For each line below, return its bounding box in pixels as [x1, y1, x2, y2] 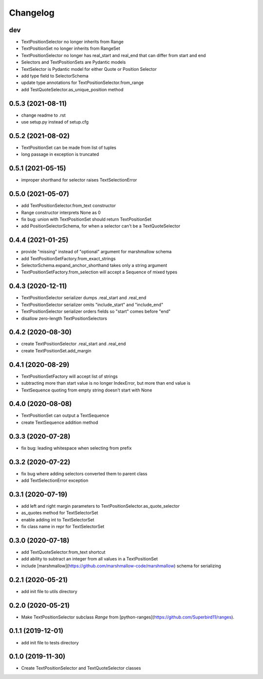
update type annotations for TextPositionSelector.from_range [21, 80, 144, 85]
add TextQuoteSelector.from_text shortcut [21, 549, 106, 555]
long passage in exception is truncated [21, 151, 99, 157]
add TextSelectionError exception [21, 477, 89, 483]
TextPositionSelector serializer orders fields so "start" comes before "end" [21, 309, 171, 314]
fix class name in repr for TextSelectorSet [21, 524, 105, 530]
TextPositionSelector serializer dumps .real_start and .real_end [21, 295, 147, 301]
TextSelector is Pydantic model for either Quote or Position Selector [21, 66, 157, 72]
